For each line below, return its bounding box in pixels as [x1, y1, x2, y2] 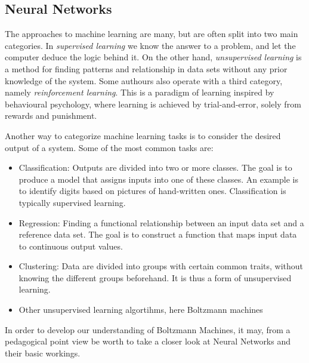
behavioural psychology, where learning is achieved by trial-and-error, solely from [5, 97, 301, 110]
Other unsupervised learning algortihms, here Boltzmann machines [18, 303, 263, 316]
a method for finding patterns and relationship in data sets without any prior [5, 62, 288, 75]
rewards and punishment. [5, 109, 97, 122]
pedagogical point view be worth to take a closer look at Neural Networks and [5, 335, 291, 347]
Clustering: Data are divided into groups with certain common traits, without [18, 260, 304, 272]
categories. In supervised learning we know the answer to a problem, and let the [5, 39, 296, 51]
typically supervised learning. [18, 196, 126, 208]
